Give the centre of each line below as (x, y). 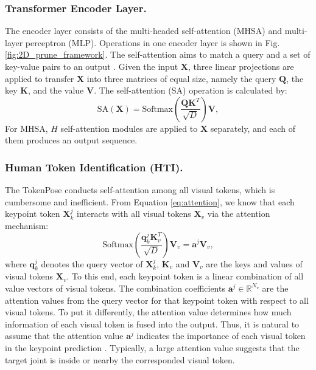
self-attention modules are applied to (129, 128)
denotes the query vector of (92, 263)
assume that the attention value (64, 336)
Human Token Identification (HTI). (94, 167)
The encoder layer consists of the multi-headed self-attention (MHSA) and (143, 31)
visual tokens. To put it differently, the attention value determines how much (148, 312)
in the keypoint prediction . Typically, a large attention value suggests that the (152, 347)
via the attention (239, 214)
